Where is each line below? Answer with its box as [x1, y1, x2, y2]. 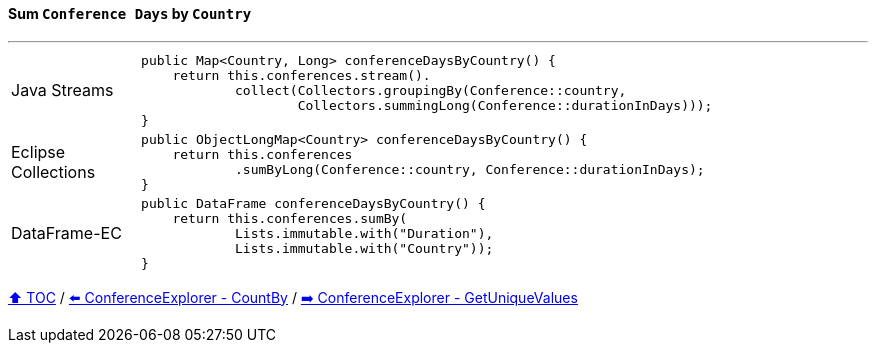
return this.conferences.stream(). [172, 67, 431, 83]
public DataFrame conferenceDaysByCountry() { [141, 195, 486, 211]
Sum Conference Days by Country [8, 5, 252, 22]
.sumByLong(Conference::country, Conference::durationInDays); [235, 161, 705, 177]
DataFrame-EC [11, 223, 122, 244]
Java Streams [11, 80, 114, 101]
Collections [11, 161, 96, 182]
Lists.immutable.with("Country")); [235, 240, 494, 256]
